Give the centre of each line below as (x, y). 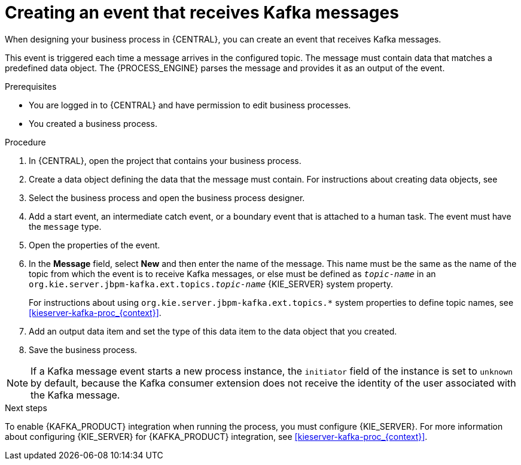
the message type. (65, 226)
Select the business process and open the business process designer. (167, 197)
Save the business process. (83, 349)
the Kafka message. (75, 395)
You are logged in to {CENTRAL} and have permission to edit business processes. (190, 105)
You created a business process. (93, 123)
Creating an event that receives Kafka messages (202, 13)
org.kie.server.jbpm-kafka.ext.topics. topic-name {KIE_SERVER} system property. (211, 284)
